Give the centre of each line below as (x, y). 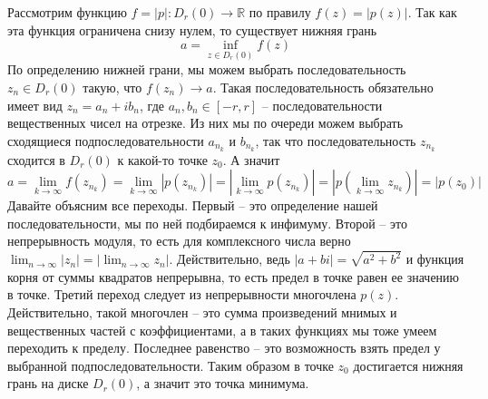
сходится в (36, 159)
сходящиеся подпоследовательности (106, 140)
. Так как (432, 12)
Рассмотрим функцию (67, 12)
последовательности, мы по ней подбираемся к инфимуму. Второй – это (207, 223)
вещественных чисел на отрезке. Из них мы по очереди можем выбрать (205, 123)
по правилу (280, 12)
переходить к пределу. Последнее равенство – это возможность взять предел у (224, 348)
